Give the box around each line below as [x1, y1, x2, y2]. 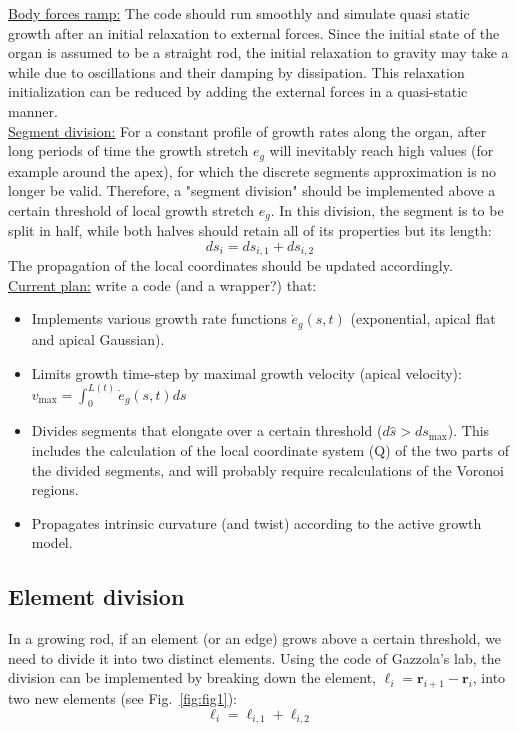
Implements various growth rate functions [31, 308, 287, 329]
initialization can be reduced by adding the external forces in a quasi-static [8, 81, 468, 102]
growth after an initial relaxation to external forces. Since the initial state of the [8, 22, 500, 43]
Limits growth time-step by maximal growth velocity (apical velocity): [31, 362, 462, 383]
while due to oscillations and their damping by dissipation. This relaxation [8, 61, 465, 82]
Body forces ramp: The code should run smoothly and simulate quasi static [8, 3, 470, 23]
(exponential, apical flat [350, 308, 496, 329]
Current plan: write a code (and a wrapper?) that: [8, 274, 317, 295]
